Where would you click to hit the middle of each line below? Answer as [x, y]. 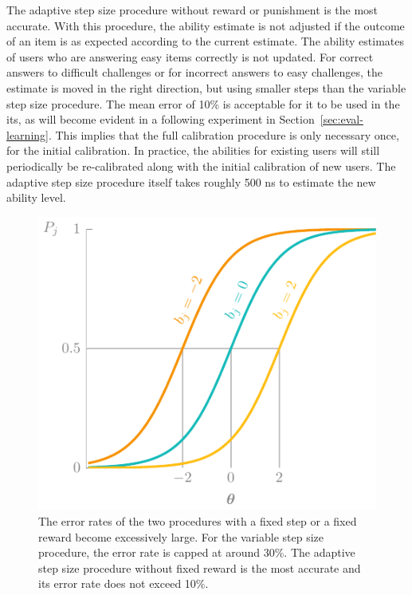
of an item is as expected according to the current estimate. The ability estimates [205, 41]
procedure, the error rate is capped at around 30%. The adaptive [197, 552]
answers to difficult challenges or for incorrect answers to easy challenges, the [195, 72]
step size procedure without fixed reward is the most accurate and [200, 567]
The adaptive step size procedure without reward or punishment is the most [192, 10]
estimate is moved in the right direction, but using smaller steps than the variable [206, 87]
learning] [27, 134]
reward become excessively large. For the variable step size [181, 536]
